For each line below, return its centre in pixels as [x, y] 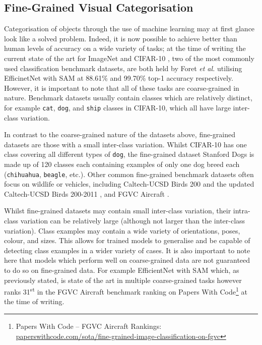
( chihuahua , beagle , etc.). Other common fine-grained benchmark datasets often [129, 174]
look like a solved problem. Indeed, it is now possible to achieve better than [121, 38]
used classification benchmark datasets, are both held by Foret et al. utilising [123, 68]
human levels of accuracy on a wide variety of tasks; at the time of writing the [125, 48]
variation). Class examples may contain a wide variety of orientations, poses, [122, 230]
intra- [242, 211]
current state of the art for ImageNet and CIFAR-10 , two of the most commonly [129, 58]
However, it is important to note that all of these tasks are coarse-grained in [122, 88]
